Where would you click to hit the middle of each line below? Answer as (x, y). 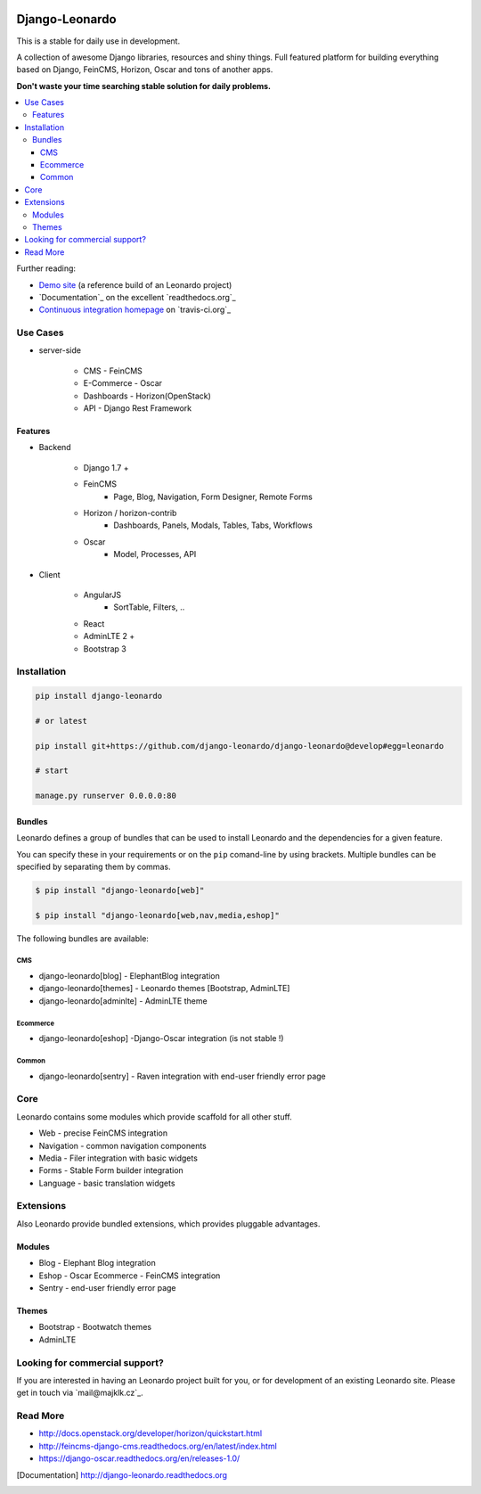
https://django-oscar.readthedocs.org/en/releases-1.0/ (139, 1458)
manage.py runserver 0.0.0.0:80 (106, 796)
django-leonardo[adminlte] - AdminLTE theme (123, 1001)
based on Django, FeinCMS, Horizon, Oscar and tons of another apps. (145, 70)
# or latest (61, 721)
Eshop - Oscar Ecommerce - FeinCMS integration (130, 1276)
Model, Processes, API (155, 554)
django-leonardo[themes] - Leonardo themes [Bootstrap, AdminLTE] (164, 989)
